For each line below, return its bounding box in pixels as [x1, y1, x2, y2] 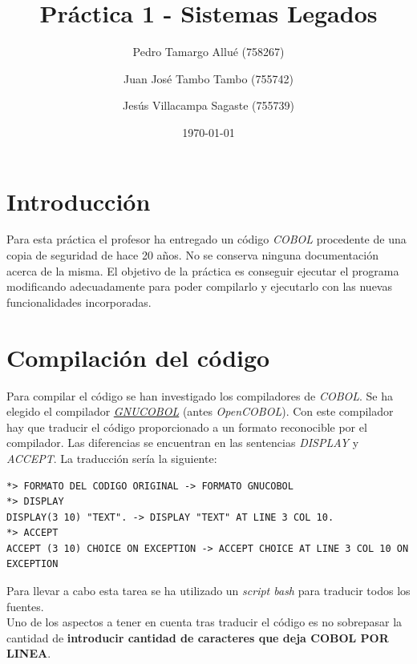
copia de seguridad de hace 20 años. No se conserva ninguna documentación [6, 247, 379, 264]
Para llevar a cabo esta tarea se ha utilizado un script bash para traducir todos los [6, 582, 411, 599]
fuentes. [6, 598, 44, 614]
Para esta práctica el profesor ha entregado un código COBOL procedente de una [6, 231, 407, 247]
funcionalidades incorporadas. [6, 293, 152, 310]
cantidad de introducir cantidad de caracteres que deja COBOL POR [6, 629, 389, 646]
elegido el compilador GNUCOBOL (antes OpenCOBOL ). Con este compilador [6, 403, 394, 420]
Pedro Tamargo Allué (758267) [132, 43, 285, 60]
